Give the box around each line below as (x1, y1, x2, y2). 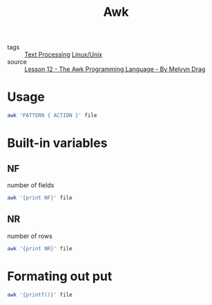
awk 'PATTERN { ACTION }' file (7, 112, 97, 119)
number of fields (7, 181, 55, 189)
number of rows (7, 232, 53, 240)
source (7, 58, 28, 66)
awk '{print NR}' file (7, 245, 73, 252)
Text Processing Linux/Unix (24, 50, 103, 59)
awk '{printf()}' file (7, 291, 73, 298)
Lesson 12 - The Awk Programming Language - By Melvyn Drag (24, 65, 206, 73)
